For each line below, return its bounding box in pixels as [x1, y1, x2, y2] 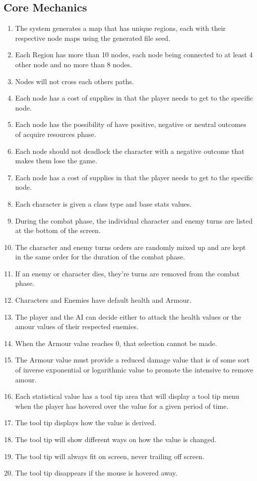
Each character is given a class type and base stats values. [15, 198, 192, 209]
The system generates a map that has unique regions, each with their [15, 23, 226, 33]
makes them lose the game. [15, 155, 97, 166]
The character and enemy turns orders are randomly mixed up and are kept [15, 241, 246, 252]
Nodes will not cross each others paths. [15, 76, 134, 86]
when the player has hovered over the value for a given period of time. [15, 400, 229, 411]
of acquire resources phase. [15, 128, 96, 139]
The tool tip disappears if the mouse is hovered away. [15, 468, 178, 478]
